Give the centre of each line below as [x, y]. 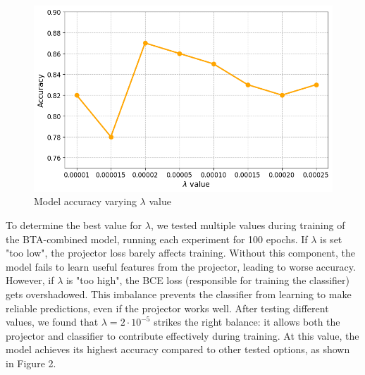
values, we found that [52, 322]
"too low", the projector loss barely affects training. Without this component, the [180, 253]
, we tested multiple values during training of [248, 225]
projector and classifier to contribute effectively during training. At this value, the [182, 335]
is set [331, 239]
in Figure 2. [31, 363]
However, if [30, 280]
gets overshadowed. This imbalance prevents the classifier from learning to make [179, 294]
